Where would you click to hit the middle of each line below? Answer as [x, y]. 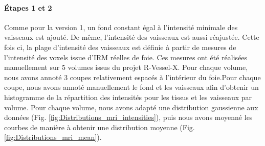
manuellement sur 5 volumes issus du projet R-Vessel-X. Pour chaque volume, [126, 67]
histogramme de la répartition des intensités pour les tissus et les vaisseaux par [128, 97]
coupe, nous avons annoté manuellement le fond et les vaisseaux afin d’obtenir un [131, 87]
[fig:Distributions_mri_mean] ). [53, 137]
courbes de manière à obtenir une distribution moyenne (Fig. [100, 127]
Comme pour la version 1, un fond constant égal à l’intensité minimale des [121, 27]
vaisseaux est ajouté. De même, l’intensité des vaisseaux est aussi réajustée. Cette [132, 37]
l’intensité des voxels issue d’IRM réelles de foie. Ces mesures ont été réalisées [126, 57]
